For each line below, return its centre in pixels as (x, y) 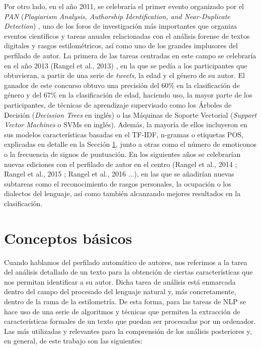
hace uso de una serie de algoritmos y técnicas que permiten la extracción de (122, 311)
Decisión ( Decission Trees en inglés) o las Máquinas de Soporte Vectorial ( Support (130, 114)
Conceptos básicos (68, 238)
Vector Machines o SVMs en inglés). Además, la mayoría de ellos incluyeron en (126, 124)
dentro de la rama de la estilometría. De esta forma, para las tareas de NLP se (125, 301)
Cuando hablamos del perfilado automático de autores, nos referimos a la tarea (126, 262)
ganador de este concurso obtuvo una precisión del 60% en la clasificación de (122, 85)
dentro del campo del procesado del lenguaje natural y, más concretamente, (120, 291)
